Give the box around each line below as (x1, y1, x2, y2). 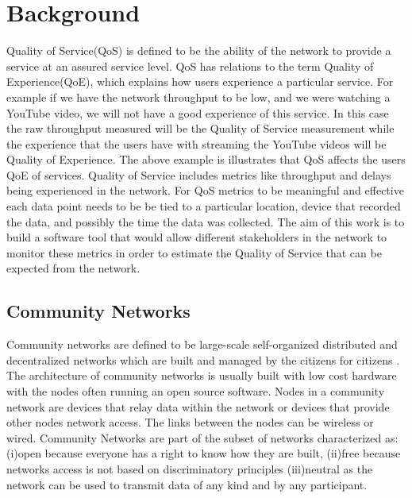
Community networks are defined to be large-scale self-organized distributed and (6, 336, 398, 353)
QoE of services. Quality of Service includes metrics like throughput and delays (6, 166, 391, 183)
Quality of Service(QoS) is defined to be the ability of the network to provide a (6, 42, 391, 59)
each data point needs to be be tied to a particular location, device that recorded (6, 198, 401, 214)
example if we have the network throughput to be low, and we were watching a (6, 88, 391, 105)
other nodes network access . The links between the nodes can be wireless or (6, 414, 374, 430)
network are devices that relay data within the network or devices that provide (6, 398, 390, 415)
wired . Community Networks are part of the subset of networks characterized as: (6, 429, 399, 446)
